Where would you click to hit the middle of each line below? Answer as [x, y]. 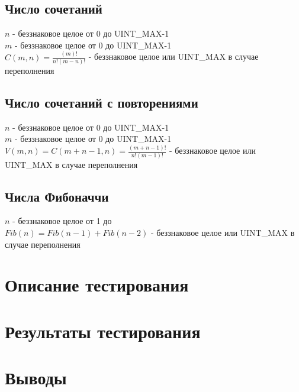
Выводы [36, 378]
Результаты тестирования [103, 331]
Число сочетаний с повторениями [102, 102]
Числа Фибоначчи [57, 196]
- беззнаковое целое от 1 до [62, 221]
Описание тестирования [97, 285]
